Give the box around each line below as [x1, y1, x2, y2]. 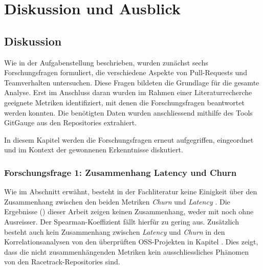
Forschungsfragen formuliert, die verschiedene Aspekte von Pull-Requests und [4, 67, 247, 78]
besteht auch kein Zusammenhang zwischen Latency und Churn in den [4, 226, 225, 237]
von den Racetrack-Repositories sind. [4, 256, 120, 267]
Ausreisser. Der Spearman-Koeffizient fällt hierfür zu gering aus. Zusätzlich [4, 216, 239, 227]
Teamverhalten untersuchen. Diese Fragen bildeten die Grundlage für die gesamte [4, 77, 259, 87]
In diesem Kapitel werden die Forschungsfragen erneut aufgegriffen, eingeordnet [4, 134, 254, 145]
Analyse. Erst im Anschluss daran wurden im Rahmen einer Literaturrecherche [4, 87, 252, 98]
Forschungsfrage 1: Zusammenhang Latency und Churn [4, 166, 237, 178]
